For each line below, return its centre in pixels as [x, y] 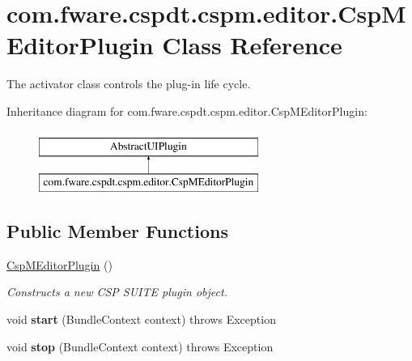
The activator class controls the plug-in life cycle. [129, 84]
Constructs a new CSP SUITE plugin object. [117, 292]
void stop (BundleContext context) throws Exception [140, 346]
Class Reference [252, 45]
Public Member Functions [117, 231]
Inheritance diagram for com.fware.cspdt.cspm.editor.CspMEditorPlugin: [187, 110]
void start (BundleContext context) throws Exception [141, 319]
